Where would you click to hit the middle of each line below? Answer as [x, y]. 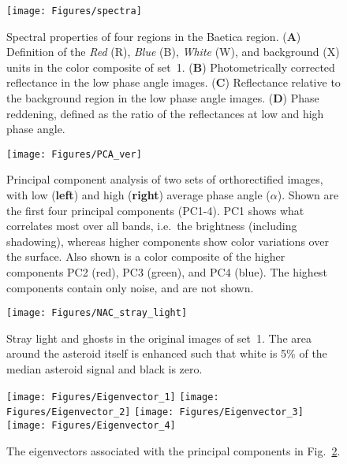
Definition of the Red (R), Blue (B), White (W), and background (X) [173, 52]
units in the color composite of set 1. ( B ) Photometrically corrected [171, 67]
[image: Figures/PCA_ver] [74, 154]
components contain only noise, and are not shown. [130, 287]
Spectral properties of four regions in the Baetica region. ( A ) [154, 36]
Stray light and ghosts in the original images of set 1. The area [159, 338]
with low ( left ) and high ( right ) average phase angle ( [138, 195]
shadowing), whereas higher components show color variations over [168, 241]
